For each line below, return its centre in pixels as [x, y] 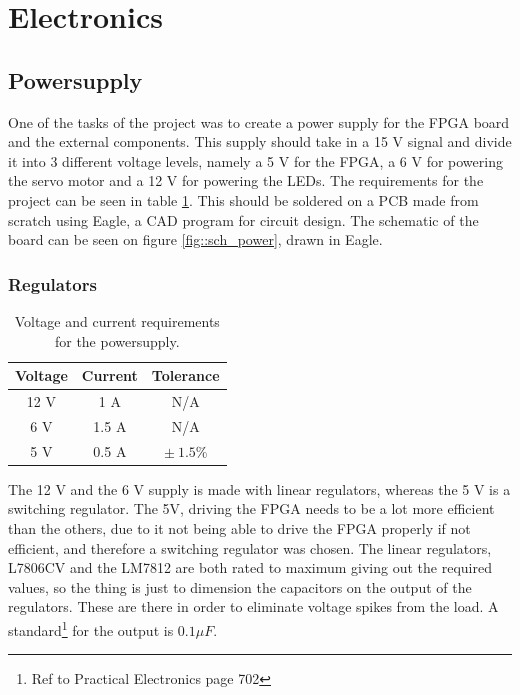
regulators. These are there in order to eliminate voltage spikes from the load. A [253, 606]
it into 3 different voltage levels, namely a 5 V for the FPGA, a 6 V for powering [255, 160]
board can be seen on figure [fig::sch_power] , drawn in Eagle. [195, 239]
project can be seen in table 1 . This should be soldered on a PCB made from [243, 199]
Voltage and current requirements [117, 320]
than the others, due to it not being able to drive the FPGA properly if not [239, 527]
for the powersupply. [117, 340]
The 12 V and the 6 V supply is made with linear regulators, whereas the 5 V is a [259, 488]
